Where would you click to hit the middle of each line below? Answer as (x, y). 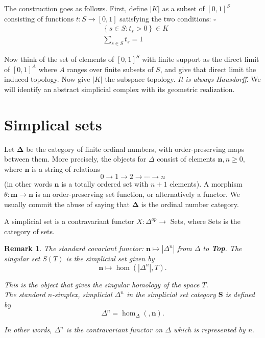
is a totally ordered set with (105, 184)
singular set (22, 258)
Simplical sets (53, 124)
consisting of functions (39, 18)
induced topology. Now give (47, 79)
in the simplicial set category (171, 294)
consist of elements (186, 159)
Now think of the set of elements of (59, 59)
